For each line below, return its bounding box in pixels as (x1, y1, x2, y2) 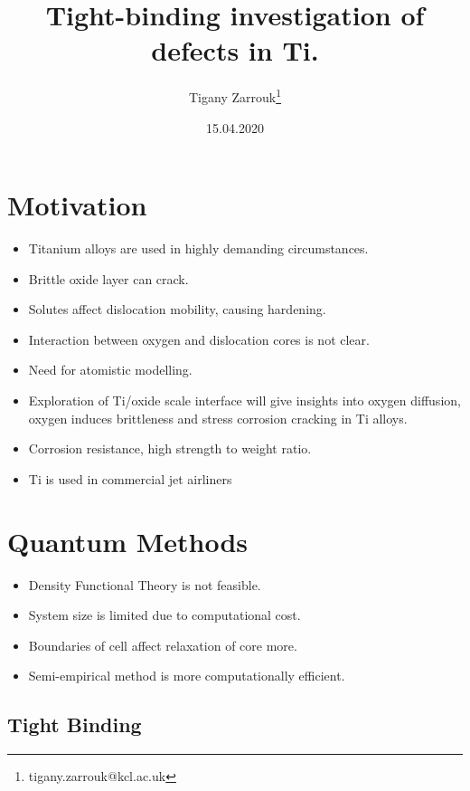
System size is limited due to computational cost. (28, 605, 301, 624)
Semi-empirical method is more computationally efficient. (28, 666, 345, 685)
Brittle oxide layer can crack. (28, 269, 189, 288)
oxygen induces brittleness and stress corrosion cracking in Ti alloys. (28, 408, 408, 427)
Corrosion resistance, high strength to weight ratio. (28, 439, 312, 458)
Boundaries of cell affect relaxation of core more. (28, 635, 297, 654)
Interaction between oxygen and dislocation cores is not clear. (28, 329, 370, 348)
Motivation (7, 186, 147, 224)
